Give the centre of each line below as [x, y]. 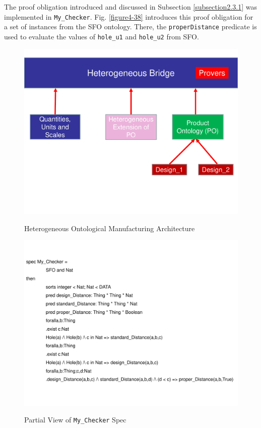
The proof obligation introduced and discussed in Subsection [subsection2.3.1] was [130, 7]
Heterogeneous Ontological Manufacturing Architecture [110, 228]
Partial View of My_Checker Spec [75, 420]
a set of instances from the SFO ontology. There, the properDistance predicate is [130, 26]
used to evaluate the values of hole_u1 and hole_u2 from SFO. [102, 36]
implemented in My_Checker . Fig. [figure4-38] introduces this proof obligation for [129, 16]
